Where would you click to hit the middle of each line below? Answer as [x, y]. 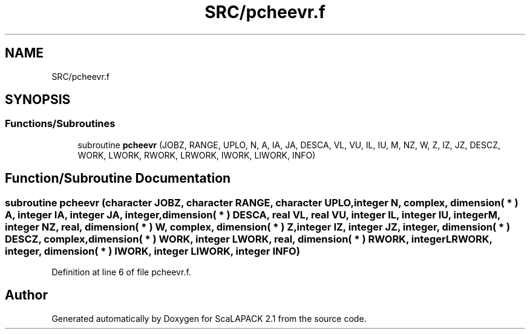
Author [26, 295]
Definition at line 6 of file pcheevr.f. [121, 272]
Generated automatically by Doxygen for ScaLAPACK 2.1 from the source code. [209, 318]
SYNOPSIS [38, 100]
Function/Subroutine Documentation [118, 178]
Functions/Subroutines [60, 124]
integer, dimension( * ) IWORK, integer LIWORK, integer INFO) [152, 251]
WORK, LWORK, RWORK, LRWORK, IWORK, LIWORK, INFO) [197, 155]
